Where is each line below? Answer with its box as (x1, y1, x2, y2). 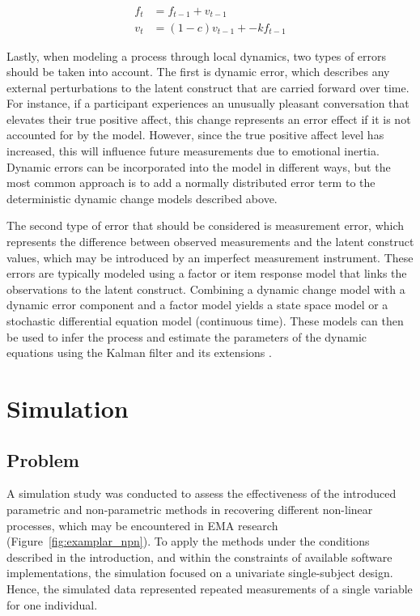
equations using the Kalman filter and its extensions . (6, 344, 272, 361)
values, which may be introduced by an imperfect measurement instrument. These (6, 249, 414, 266)
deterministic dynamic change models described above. (6, 189, 278, 206)
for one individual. (6, 596, 98, 613)
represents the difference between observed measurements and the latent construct (6, 233, 414, 250)
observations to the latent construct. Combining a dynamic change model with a (6, 280, 405, 297)
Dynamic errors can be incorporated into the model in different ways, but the (6, 158, 391, 175)
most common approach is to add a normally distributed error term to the (6, 174, 375, 191)
